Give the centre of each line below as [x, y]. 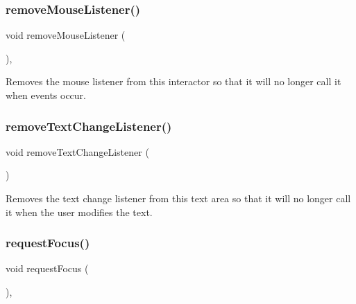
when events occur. [46, 95]
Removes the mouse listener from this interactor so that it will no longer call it [173, 81]
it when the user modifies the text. [79, 212]
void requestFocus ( [47, 268]
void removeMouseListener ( [66, 35]
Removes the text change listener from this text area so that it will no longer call [178, 198]
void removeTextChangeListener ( [77, 151]
